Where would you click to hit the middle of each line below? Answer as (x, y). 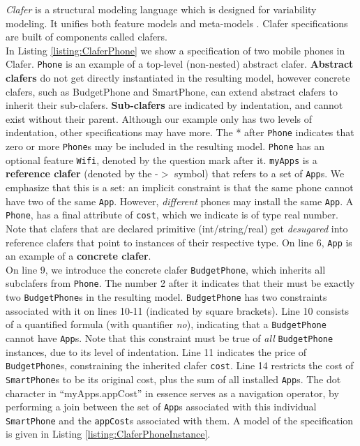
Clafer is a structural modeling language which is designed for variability (161, 9)
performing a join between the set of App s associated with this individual (161, 407)
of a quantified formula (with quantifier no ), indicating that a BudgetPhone (166, 324)
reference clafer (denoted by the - (82, 173)
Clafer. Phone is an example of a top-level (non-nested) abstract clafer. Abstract (180, 64)
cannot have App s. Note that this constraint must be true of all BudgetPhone (170, 338)
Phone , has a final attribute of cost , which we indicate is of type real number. (172, 215)
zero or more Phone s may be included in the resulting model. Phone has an (165, 146)
